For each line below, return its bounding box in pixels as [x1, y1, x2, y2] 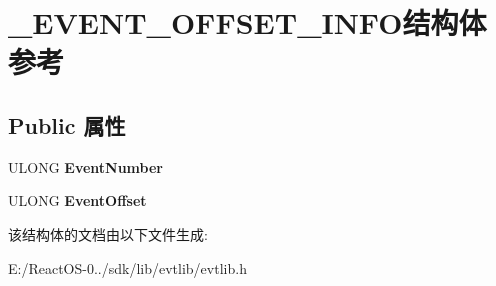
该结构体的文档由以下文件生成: [8, 223, 208, 244]
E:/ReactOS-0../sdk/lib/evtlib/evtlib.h [8, 257, 247, 278]
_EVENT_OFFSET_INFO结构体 [8, 2, 487, 43]
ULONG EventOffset [8, 190, 147, 211]
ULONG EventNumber [8, 156, 163, 177]
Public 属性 [8, 109, 126, 140]
